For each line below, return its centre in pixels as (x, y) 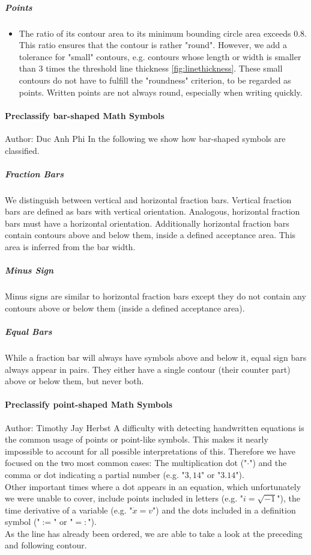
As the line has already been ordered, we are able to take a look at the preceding (154, 533)
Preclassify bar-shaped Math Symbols (85, 115)
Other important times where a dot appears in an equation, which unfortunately (153, 486)
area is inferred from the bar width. (70, 247)
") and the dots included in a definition (224, 510)
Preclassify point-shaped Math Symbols (89, 404)
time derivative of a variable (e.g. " (69, 510)
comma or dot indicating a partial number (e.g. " (95, 474)
